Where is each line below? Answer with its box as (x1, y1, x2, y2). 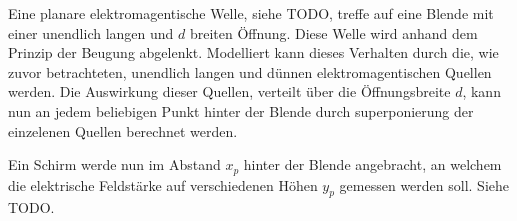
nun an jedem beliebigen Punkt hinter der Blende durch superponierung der (8, 100, 474, 121)
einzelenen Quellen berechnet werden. (8, 120, 238, 141)
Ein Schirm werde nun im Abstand (8, 154, 221, 175)
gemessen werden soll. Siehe (339, 174, 510, 195)
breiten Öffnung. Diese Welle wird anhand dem (189, 22, 478, 43)
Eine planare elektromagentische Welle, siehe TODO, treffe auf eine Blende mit (8, 3, 494, 23)
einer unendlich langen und (8, 22, 174, 43)
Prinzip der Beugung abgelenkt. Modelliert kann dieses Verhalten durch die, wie (8, 42, 499, 63)
